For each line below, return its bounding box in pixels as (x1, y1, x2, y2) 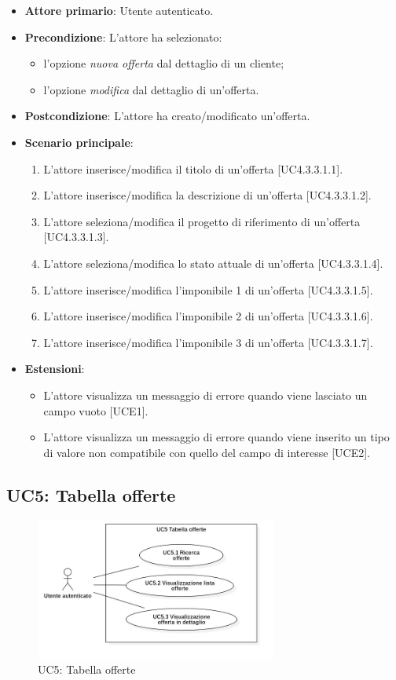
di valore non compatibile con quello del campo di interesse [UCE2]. (43, 444, 370, 460)
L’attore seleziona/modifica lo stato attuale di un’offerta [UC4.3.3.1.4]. (43, 254, 383, 271)
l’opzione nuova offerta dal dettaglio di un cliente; (43, 55, 284, 71)
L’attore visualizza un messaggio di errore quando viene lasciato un (43, 386, 368, 403)
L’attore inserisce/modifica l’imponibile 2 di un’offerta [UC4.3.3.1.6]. (43, 308, 373, 324)
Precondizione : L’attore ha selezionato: (24, 28, 222, 45)
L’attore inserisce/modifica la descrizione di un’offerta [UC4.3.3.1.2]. (43, 187, 372, 203)
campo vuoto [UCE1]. (43, 402, 148, 419)
